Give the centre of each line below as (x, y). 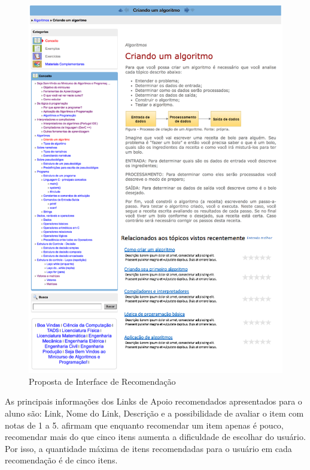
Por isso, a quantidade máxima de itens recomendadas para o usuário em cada (148, 448)
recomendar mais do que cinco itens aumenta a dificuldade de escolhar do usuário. (155, 437)
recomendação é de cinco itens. (61, 460)
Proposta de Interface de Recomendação (102, 381)
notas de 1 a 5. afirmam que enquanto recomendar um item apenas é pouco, (144, 425)
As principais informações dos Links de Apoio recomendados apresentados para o (154, 401)
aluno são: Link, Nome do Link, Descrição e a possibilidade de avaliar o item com (154, 413)
